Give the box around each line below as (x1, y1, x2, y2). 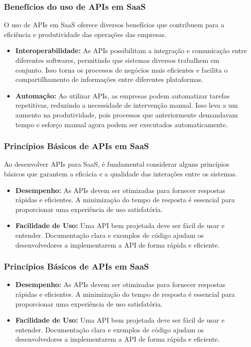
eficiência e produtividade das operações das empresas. (4, 29, 167, 39)
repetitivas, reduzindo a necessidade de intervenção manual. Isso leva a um (15, 100, 238, 110)
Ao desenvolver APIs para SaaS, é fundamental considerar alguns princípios (4, 159, 230, 169)
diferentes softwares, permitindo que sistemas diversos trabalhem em (15, 55, 219, 65)
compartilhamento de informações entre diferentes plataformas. (15, 74, 203, 84)
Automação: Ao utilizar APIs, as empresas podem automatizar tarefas (15, 90, 230, 100)
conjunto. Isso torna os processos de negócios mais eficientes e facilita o (15, 64, 228, 75)
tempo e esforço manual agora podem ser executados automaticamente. (15, 119, 228, 129)
